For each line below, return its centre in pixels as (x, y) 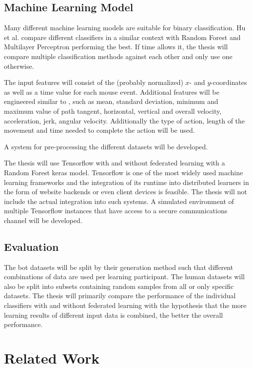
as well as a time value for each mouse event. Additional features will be (112, 92)
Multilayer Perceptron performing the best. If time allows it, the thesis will (116, 47)
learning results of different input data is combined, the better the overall (114, 315)
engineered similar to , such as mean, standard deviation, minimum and (111, 101)
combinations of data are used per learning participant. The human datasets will (124, 276)
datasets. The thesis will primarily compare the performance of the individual (120, 296)
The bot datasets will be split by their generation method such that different (119, 267)
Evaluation (31, 246)
